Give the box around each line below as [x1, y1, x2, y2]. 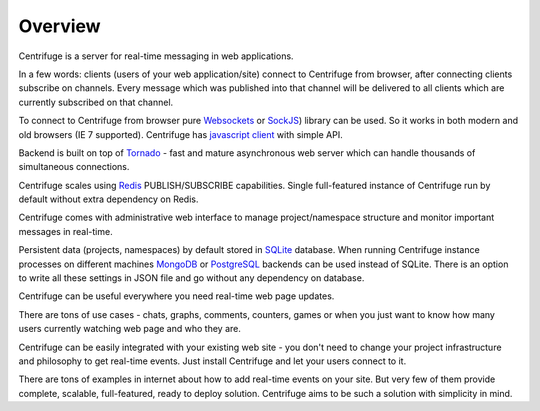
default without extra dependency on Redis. [18, 193, 199, 205]
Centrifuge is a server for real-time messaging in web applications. [18, 50, 294, 62]
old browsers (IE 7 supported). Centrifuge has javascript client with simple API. [18, 128, 344, 140]
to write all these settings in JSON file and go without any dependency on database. [18, 272, 365, 284]
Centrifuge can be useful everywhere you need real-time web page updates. [18, 290, 335, 302]
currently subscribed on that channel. [18, 96, 174, 108]
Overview [18, 15, 101, 37]
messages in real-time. [18, 225, 114, 237]
